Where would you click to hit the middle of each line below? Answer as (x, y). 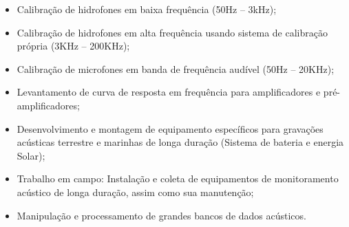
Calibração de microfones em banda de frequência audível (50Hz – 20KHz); (176, 68)
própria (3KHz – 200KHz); (73, 46)
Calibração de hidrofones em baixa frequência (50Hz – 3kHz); (147, 9)
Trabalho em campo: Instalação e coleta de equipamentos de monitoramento (178, 179)
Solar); (31, 155)
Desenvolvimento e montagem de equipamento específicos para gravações (170, 128)
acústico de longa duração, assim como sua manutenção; (135, 192)
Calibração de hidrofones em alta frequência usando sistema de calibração (172, 32)
